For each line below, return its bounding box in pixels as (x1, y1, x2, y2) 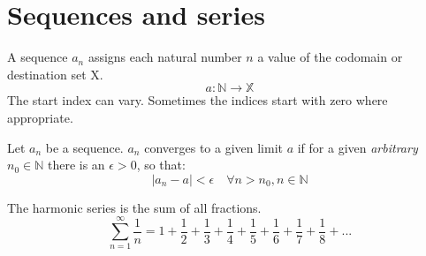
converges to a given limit (144, 138, 283, 156)
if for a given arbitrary (297, 138, 418, 156)
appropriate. (7, 108, 73, 126)
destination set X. (7, 64, 103, 83)
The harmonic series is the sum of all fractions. (7, 198, 262, 216)
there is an (47, 155, 105, 174)
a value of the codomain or (257, 48, 403, 66)
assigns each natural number (87, 48, 242, 66)
